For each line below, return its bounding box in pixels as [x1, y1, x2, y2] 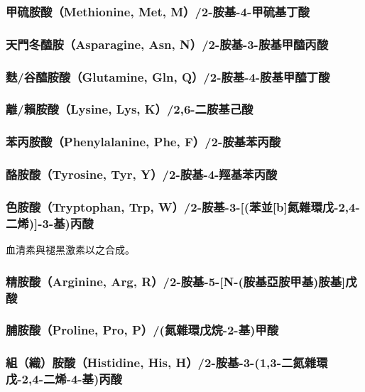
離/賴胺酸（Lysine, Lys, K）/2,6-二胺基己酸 [6, 100, 254, 118]
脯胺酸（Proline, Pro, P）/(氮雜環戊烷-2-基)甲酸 [6, 321, 279, 339]
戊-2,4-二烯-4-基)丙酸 [6, 370, 122, 388]
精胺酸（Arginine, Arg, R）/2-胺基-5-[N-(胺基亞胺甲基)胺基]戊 [6, 272, 357, 290]
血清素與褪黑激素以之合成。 [6, 242, 135, 257]
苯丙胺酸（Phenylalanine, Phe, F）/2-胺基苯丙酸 [6, 133, 281, 151]
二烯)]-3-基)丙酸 [6, 214, 94, 232]
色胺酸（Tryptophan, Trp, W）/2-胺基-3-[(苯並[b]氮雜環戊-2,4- [6, 197, 360, 215]
